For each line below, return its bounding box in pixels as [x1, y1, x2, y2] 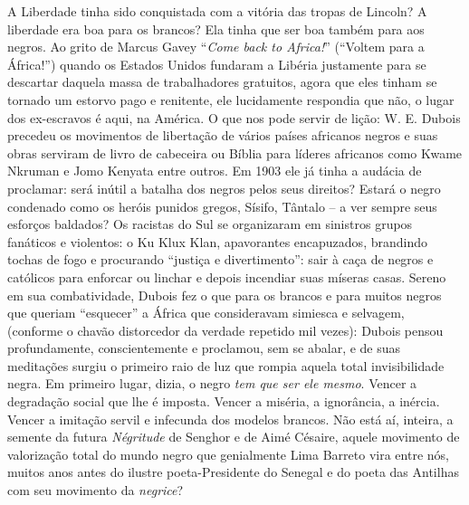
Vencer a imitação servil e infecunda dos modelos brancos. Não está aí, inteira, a [7, 409, 454, 428]
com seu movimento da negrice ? [7, 481, 184, 500]
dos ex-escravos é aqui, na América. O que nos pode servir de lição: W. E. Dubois [7, 108, 461, 127]
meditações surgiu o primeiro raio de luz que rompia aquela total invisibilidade [7, 356, 445, 375]
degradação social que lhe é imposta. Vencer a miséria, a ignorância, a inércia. [7, 392, 440, 411]
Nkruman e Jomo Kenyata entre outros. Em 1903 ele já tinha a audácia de [7, 161, 422, 180]
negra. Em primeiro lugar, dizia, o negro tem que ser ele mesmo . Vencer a [7, 374, 417, 393]
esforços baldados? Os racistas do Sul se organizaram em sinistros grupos [7, 214, 413, 233]
